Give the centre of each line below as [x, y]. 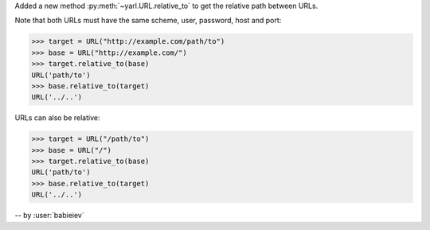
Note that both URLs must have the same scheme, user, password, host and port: [148, 21]
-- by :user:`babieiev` [49, 216]
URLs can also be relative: [57, 118]
